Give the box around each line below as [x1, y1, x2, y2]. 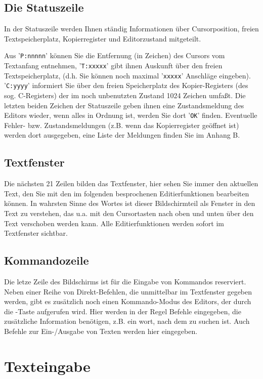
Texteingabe [4, 355, 91, 376]
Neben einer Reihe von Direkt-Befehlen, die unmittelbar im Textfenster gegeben [4, 286, 252, 297]
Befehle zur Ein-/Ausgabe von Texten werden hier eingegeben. [4, 325, 198, 336]
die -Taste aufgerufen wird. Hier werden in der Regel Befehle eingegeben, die [4, 306, 241, 316]
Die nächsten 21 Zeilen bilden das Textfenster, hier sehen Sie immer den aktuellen [4, 178, 258, 189]
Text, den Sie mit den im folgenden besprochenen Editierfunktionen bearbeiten [4, 188, 249, 198]
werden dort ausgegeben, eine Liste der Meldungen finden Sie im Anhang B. [4, 130, 240, 140]
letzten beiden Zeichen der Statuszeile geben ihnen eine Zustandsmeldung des [4, 100, 244, 110]
